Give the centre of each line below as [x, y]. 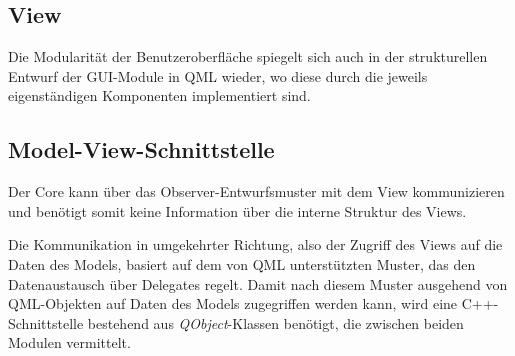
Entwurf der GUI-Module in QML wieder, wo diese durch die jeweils [218, 75]
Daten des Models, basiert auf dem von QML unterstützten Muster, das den [242, 263]
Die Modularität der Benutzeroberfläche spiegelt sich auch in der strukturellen [248, 56]
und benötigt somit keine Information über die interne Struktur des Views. [237, 210]
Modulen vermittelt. [69, 342]
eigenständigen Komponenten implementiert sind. [159, 95]
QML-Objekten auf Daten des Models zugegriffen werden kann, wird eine [233, 303]
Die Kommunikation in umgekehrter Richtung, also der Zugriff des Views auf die [255, 244]
